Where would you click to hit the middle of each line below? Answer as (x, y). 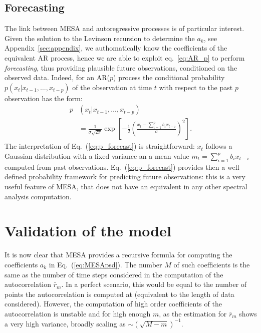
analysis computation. (38, 196)
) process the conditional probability (169, 77)
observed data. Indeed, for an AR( (57, 77)
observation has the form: (44, 98)
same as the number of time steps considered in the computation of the (114, 274)
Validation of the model (88, 231)
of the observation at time (112, 87)
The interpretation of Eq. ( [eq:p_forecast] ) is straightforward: (100, 146)
